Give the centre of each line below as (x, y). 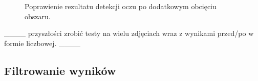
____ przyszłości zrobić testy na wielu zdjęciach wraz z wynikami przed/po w (129, 33)
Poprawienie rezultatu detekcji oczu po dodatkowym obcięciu (121, 6)
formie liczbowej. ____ (42, 43)
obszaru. (38, 16)
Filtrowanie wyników (60, 70)
